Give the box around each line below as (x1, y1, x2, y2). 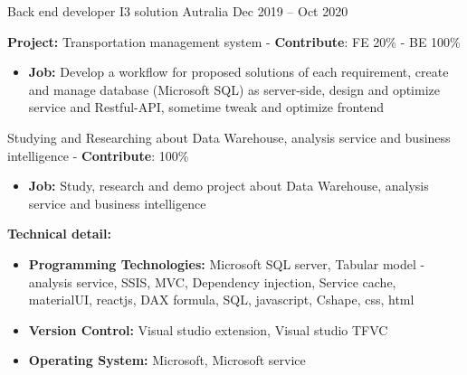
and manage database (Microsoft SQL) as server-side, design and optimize (28, 80, 440, 98)
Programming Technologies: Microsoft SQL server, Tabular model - (28, 254, 425, 273)
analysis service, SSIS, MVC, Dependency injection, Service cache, (28, 272, 396, 291)
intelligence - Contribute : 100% (7, 145, 189, 164)
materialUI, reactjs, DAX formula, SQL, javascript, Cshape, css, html (28, 290, 415, 309)
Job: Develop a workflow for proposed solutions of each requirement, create (28, 62, 449, 81)
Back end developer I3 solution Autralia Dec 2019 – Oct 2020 (7, 2, 348, 20)
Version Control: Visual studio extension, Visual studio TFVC (28, 320, 388, 339)
